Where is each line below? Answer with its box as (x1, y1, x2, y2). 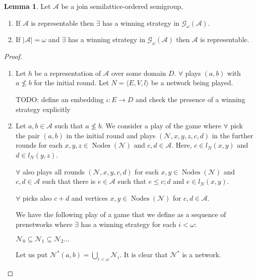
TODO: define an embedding (15, 94, 104, 104)
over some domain (111, 67, 166, 78)
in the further (212, 130, 254, 140)
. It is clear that (120, 249, 168, 260)
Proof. (4, 51, 22, 61)
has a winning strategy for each (81, 219, 177, 229)
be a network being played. (151, 77, 233, 88)
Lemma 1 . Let (4, 1, 51, 11)
